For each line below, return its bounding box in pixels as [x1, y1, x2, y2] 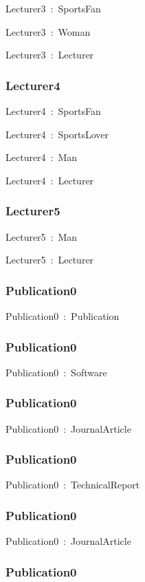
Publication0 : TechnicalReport [5, 477, 140, 492]
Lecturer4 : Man [5, 150, 78, 164]
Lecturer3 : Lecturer [5, 47, 94, 62]
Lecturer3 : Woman [5, 24, 91, 39]
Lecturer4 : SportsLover [5, 127, 109, 141]
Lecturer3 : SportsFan [5, 1, 101, 15]
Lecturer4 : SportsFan [5, 104, 101, 118]
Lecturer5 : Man [5, 229, 78, 244]
